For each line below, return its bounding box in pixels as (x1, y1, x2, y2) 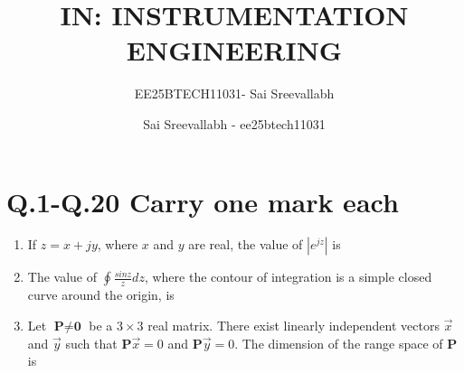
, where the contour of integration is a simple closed (144, 267, 432, 286)
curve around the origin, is (27, 285, 175, 304)
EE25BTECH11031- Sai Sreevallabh (134, 84, 335, 103)
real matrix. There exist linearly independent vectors (147, 316, 440, 335)
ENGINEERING (126, 32, 343, 69)
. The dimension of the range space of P (234, 333, 458, 352)
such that (65, 333, 118, 352)
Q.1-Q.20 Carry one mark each (6, 182, 399, 219)
